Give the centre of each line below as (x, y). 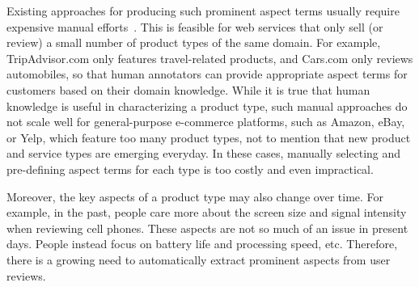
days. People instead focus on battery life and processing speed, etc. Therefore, (202, 244)
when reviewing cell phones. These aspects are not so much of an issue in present (207, 228)
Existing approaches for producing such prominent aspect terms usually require (203, 11)
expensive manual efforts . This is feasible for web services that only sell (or (195, 26)
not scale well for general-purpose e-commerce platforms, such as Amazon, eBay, (206, 122)
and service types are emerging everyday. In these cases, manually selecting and (204, 153)
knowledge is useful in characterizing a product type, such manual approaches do (207, 106)
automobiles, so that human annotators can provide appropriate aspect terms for (207, 74)
